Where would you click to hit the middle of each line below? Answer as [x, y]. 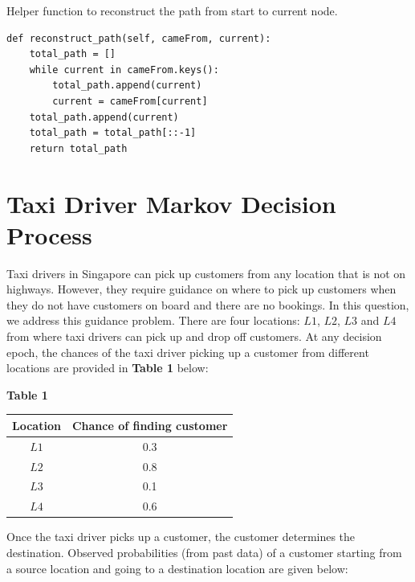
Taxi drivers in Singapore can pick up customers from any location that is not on [206, 273]
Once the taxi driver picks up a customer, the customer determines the [181, 537]
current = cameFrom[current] [130, 101]
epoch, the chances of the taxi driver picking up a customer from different [188, 352]
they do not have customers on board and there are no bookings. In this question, [208, 304]
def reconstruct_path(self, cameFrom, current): [139, 38]
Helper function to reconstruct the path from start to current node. [172, 10]
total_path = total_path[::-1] [113, 133]
